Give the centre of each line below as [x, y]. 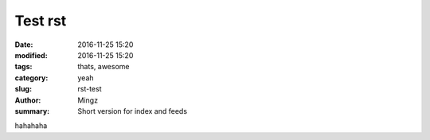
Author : [28, 100]
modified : [31, 55]
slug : [23, 89]
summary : [32, 111]
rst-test [90, 89]
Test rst [41, 21]
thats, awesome [104, 67]
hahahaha [31, 126]
